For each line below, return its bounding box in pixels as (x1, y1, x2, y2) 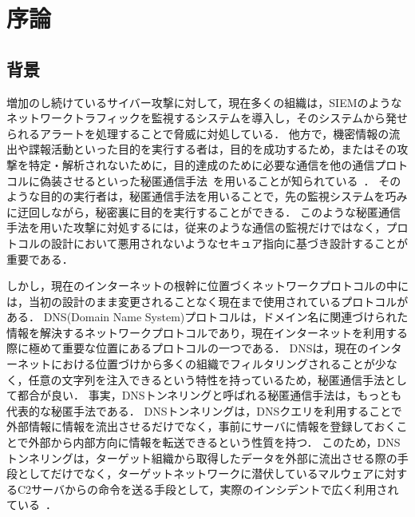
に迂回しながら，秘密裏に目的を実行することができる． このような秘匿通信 (6, 203, 401, 220)
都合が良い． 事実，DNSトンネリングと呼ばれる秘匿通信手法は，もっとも (17, 387, 402, 404)
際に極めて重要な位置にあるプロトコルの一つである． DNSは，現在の (6, 340, 369, 356)
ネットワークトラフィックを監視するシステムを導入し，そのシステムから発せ (6, 109, 408, 126)
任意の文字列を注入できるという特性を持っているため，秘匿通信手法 (28, 371, 385, 388)
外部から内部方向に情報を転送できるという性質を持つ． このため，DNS (28, 434, 401, 451)
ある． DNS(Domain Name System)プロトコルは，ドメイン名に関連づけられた (6, 308, 409, 325)
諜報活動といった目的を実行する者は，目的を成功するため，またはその (28, 141, 397, 157)
